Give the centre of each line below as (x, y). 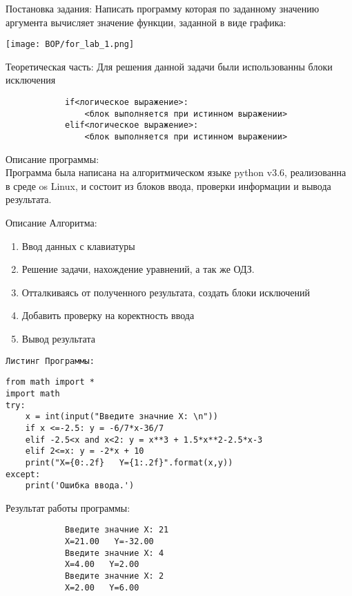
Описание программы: (52, 158)
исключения (31, 80)
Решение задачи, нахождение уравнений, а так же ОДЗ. (138, 269)
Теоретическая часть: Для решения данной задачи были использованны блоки (169, 66)
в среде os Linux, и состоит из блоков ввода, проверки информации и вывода (168, 185)
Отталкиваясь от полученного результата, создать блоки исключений (166, 292)
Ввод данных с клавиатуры (78, 246)
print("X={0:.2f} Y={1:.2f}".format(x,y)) (129, 462)
